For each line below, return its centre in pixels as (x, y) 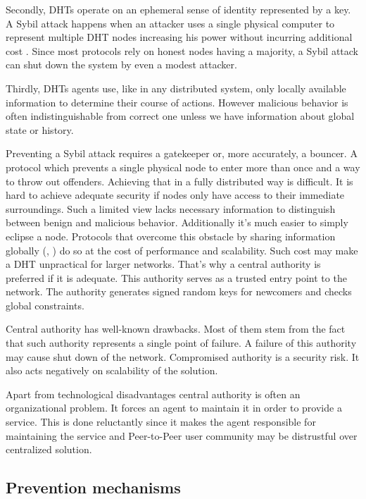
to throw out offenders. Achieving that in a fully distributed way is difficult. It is (179, 181)
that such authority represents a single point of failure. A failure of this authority (181, 343)
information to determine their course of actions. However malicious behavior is (177, 102)
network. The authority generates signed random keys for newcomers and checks (179, 291)
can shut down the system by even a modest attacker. (121, 64)
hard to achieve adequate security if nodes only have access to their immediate (175, 195)
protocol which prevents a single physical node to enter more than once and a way (183, 167)
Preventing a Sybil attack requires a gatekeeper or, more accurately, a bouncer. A (182, 153)
